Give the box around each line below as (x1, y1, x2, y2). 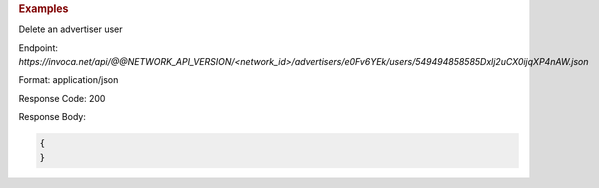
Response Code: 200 (18, 92, 106, 104)
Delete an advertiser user (18, 23, 124, 35)
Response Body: (18, 111, 87, 123)
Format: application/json (18, 74, 119, 86)
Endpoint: (18, 41, 59, 54)
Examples (18, 2, 69, 15)
